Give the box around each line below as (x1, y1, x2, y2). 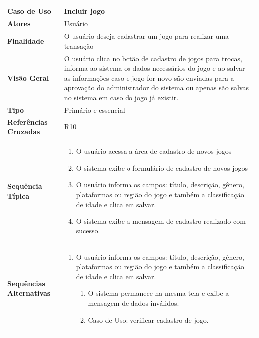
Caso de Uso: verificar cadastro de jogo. (88, 314, 209, 325)
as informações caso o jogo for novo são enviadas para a (64, 72, 234, 83)
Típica (7, 190, 30, 201)
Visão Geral (7, 72, 49, 83)
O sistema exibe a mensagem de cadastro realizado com (76, 216, 246, 226)
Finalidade (7, 35, 44, 46)
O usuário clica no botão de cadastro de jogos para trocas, (64, 53, 242, 63)
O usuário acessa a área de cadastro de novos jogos (76, 146, 232, 156)
